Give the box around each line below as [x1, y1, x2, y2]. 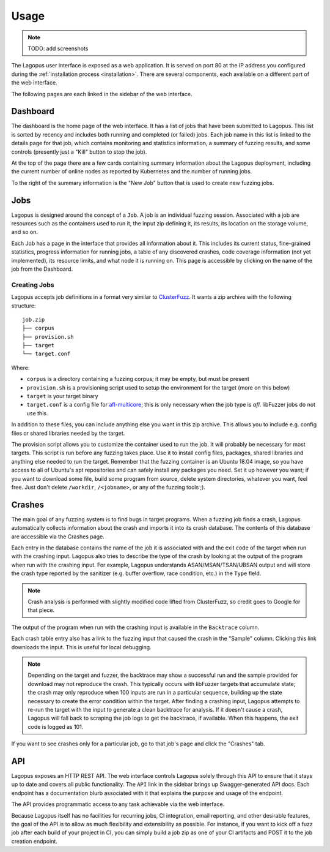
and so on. [11, 228, 38, 236]
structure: [11, 302, 36, 309]
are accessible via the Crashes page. [11, 533, 105, 540]
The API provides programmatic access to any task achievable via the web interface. [11, 801, 225, 808]
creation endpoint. [11, 837, 58, 845]
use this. [26, 409, 48, 417]
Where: [11, 364, 30, 371]
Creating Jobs [11, 281, 54, 289]
